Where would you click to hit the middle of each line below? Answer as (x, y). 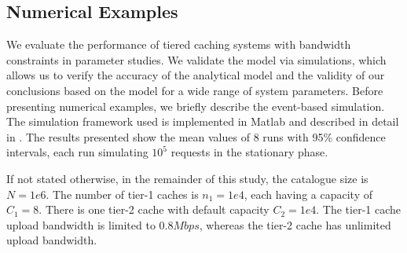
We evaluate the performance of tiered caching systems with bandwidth (179, 44)
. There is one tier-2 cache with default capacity (154, 209)
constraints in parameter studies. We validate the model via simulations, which (196, 59)
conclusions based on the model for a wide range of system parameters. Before (195, 90)
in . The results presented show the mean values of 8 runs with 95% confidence (196, 136)
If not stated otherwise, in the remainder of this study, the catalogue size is (187, 178)
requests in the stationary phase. (249, 152)
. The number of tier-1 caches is (122, 194)
